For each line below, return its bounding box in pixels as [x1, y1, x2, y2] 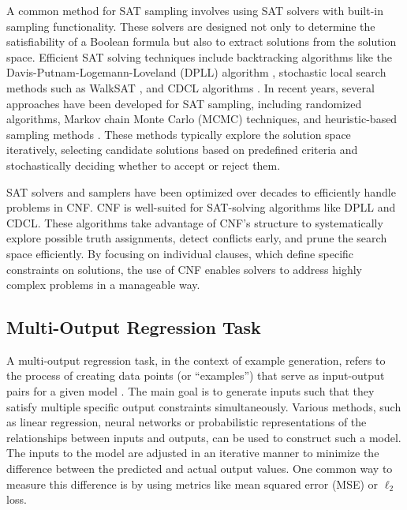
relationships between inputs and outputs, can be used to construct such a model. [6, 429, 401, 445]
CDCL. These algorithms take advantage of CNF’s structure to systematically [6, 214, 383, 231]
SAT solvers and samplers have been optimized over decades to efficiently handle [6, 183, 396, 200]
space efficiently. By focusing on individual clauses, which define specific [6, 245, 354, 261]
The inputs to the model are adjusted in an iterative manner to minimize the [6, 444, 379, 461]
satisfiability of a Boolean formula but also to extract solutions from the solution [6, 33, 397, 50]
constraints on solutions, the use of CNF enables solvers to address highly [6, 261, 363, 277]
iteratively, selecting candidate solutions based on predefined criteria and [6, 141, 358, 158]
